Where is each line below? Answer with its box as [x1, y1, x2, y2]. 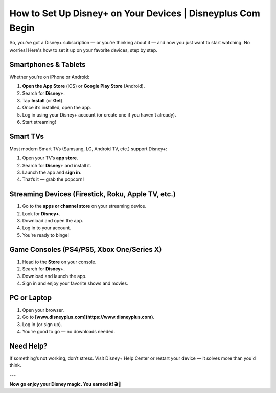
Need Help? [9, 341, 48, 350]
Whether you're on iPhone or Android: [9, 74, 89, 80]
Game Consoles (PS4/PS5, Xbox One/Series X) [9, 245, 162, 254]
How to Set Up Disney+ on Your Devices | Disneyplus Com [9, 8, 260, 19]
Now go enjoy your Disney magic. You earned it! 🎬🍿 [9, 381, 121, 387]
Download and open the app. [22, 218, 84, 224]
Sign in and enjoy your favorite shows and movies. [22, 280, 129, 286]
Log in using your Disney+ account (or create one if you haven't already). [22, 111, 176, 118]
